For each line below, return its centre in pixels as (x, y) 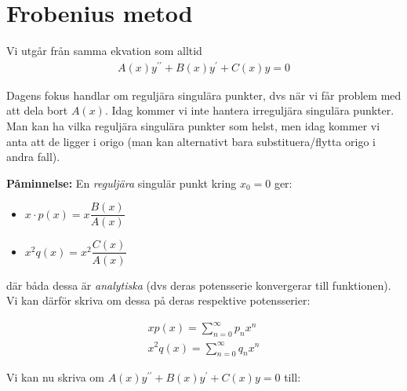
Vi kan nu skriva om (55, 377)
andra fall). (33, 157)
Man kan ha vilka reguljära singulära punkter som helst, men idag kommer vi (193, 126)
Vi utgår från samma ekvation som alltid (104, 51)
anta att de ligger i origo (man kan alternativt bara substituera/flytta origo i (191, 141)
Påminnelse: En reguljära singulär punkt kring (122, 183)
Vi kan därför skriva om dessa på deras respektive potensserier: (158, 300)
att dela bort (37, 110)
